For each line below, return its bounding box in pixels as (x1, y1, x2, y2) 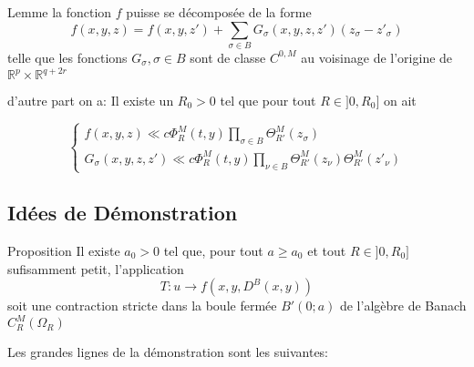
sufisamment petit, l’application (7, 259, 184, 278)
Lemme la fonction (7, 3, 112, 21)
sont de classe (190, 47, 266, 66)
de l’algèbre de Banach (339, 296, 467, 315)
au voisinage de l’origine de (301, 47, 453, 66)
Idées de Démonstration (7, 199, 238, 227)
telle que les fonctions (7, 47, 128, 66)
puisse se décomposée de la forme (126, 3, 312, 21)
